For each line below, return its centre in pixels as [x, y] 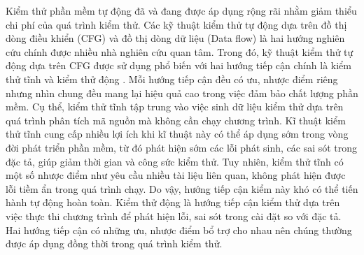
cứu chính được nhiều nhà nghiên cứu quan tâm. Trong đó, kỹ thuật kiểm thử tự [180, 51]
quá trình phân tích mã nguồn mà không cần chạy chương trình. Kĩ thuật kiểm [176, 120]
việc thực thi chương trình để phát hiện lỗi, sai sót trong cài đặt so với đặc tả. [174, 216]
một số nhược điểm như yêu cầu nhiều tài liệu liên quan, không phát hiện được [176, 175]
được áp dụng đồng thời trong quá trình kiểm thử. [114, 243]
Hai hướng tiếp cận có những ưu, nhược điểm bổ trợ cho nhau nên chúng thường [179, 229]
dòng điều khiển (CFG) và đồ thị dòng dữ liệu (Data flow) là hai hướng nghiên [175, 38]
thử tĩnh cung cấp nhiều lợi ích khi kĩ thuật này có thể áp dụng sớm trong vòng [177, 134]
